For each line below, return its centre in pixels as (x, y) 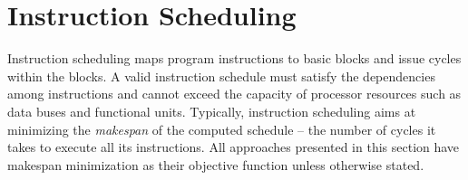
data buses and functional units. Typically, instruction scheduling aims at (212, 111)
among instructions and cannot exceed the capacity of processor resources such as (234, 94)
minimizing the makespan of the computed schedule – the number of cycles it (222, 129)
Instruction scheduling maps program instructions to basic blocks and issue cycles (234, 58)
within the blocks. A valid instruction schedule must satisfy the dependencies (221, 76)
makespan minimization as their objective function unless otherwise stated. (216, 164)
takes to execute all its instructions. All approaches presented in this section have (234, 147)
